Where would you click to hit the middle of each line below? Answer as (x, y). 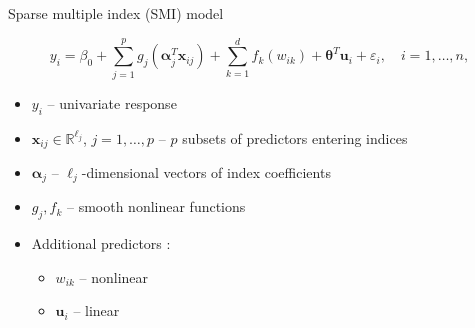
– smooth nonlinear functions (156, 206)
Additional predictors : (101, 243)
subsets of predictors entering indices (295, 137)
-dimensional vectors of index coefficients (206, 171)
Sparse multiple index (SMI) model (116, 13)
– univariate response (112, 102)
